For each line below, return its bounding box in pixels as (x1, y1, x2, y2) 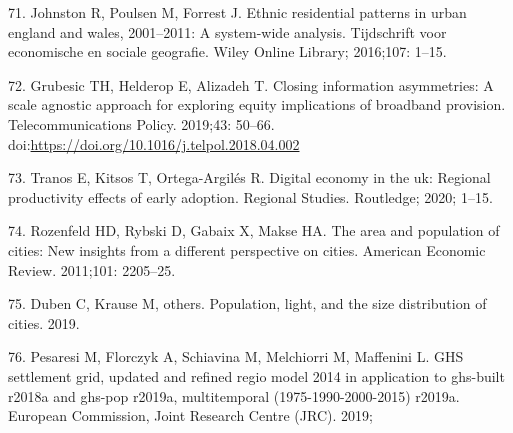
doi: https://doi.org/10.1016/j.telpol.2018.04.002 (8, 133, 300, 154)
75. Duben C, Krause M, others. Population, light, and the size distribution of (8, 293, 487, 314)
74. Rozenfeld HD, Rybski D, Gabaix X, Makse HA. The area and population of (8, 220, 500, 241)
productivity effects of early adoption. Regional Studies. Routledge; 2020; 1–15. (8, 186, 493, 207)
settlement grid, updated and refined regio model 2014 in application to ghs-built (8, 365, 505, 386)
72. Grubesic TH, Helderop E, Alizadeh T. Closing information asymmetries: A (8, 74, 494, 95)
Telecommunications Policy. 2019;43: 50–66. (8, 113, 275, 134)
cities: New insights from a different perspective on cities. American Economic (8, 239, 486, 260)
